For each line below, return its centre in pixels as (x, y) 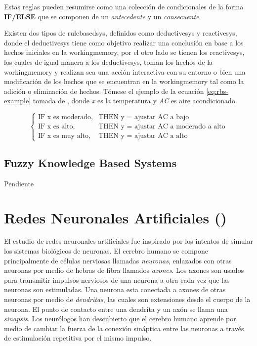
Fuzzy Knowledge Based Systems (90, 162)
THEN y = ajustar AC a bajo (144, 117)
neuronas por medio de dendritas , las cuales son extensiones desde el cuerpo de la (127, 299)
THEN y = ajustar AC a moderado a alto (162, 127)
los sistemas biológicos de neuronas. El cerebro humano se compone (106, 251)
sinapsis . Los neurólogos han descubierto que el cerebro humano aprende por (120, 319)
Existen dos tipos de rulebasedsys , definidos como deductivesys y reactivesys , (121, 33)
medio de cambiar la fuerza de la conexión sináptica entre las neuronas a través (124, 328)
